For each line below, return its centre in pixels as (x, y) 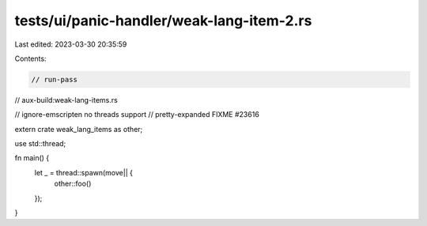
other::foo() (73, 184)
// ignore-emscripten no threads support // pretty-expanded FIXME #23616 (137, 115)
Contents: (30, 58)
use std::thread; (40, 144)
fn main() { (32, 158)
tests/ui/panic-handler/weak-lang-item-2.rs (163, 21)
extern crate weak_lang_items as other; (79, 129)
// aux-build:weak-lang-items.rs (66, 100)
